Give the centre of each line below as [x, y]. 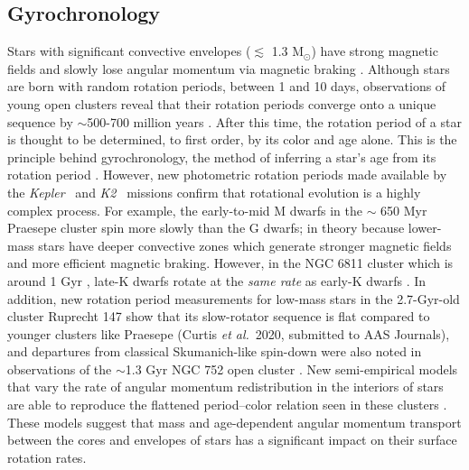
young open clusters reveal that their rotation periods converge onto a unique [222, 103]
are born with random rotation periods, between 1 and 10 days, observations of [227, 86]
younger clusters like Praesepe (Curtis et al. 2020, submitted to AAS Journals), [229, 333]
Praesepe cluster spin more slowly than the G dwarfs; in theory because [206, 228]
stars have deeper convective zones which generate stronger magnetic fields [245, 245]
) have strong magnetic [375, 51]
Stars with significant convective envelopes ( [129, 51]
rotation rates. [47, 457]
